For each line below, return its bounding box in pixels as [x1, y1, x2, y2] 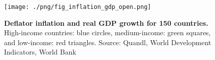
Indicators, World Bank [4, 47, 76, 57]
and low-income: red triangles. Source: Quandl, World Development [4, 37, 211, 47]
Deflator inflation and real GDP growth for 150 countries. [4, 17, 208, 28]
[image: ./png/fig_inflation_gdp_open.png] [4, 3, 151, 10]
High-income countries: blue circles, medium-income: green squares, [4, 27, 211, 38]
